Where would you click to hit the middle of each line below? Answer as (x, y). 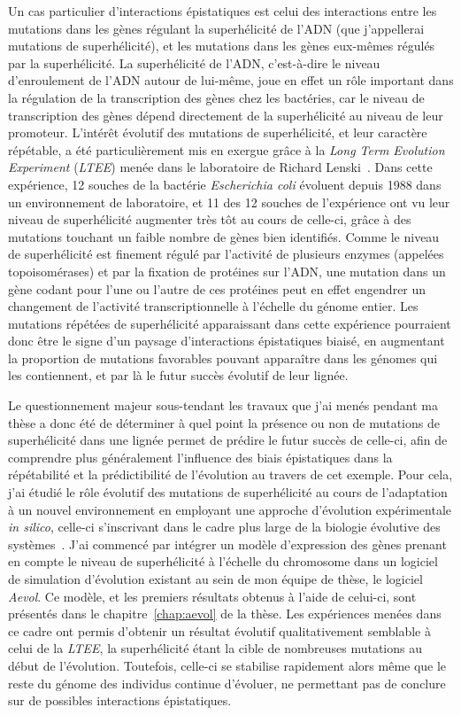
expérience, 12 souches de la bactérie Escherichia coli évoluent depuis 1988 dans (225, 184)
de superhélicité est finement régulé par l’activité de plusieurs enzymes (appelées (226, 254)
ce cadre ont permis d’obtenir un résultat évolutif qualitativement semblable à (219, 630)
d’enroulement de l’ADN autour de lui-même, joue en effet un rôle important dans (231, 80)
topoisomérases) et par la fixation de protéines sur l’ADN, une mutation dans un (227, 271)
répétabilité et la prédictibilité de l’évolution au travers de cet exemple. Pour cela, (230, 474)
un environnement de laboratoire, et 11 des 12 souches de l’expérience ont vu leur (229, 202)
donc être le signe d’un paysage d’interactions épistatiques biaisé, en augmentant (227, 341)
